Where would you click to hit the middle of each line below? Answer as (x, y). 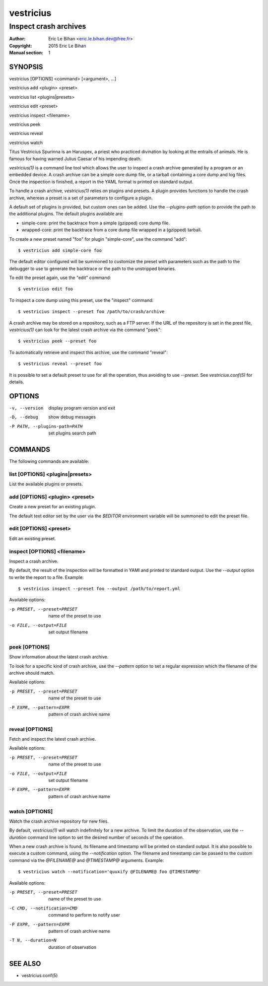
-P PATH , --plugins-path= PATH (46, 426)
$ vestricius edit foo (46, 289)
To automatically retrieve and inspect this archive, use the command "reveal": (89, 352)
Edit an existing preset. (33, 538)
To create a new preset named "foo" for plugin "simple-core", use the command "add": (98, 239)
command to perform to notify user (84, 915)
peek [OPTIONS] (30, 647)
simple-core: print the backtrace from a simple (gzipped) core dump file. (96, 223)
